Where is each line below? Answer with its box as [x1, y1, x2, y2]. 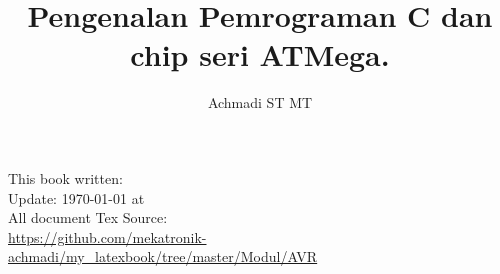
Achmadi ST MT [207, 92, 313, 113]
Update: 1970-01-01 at [8, 187, 145, 208]
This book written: [8, 167, 123, 188]
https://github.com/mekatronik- [8, 226, 207, 247]
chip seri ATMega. [130, 34, 390, 75]
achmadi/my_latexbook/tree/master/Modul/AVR [8, 246, 318, 267]
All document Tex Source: [8, 207, 168, 228]
